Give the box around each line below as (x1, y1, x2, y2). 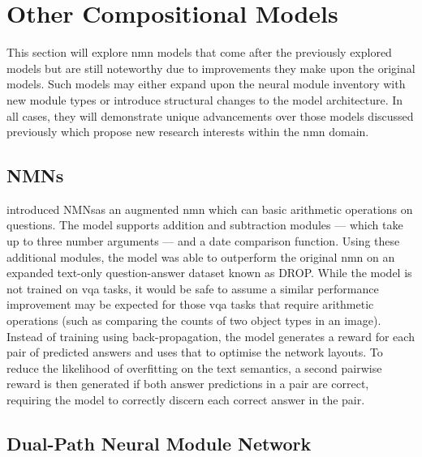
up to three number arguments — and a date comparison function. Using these (6, 233, 400, 250)
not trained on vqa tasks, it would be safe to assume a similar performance (6, 280, 379, 297)
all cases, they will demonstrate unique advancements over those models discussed (6, 107, 414, 124)
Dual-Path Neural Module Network (6, 431, 312, 455)
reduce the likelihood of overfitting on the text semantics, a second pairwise (6, 359, 382, 376)
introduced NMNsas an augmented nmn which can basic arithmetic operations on (6, 200, 413, 217)
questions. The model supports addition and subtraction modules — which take (6, 216, 403, 233)
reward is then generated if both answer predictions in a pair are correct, (6, 375, 369, 392)
